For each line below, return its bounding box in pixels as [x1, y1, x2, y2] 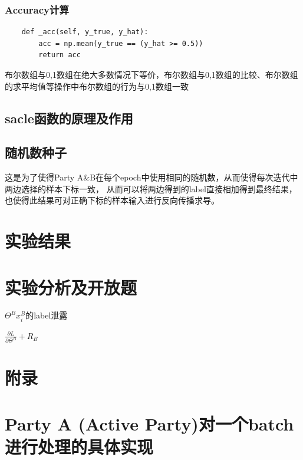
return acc [38, 51, 81, 60]
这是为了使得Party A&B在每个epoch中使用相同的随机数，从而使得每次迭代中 [5, 171, 298, 183]
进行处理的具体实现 [5, 435, 154, 459]
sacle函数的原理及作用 [5, 109, 133, 127]
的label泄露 [25, 309, 68, 321]
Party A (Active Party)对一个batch [5, 412, 294, 436]
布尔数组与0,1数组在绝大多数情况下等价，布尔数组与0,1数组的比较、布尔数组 [5, 68, 298, 80]
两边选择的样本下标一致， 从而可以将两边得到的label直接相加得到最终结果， [5, 182, 297, 195]
